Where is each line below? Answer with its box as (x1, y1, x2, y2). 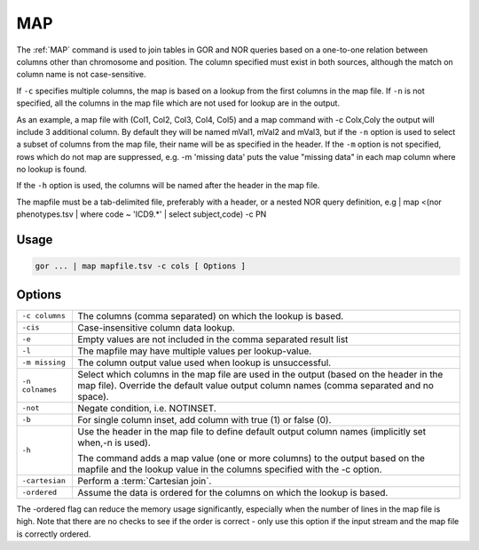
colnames (21, 385, 58, 395)
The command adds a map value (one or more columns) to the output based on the (76, 451, 426, 464)
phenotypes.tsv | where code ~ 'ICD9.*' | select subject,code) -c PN (16, 209, 267, 219)
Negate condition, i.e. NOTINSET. (76, 402, 216, 414)
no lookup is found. (16, 164, 88, 175)
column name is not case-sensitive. (16, 69, 146, 80)
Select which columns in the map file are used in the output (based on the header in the (76, 368, 444, 380)
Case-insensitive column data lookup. (76, 321, 235, 333)
